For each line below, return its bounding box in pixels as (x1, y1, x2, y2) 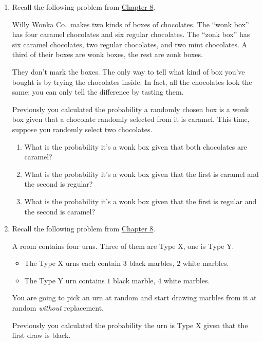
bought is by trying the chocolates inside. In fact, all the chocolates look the (12, 76, 252, 87)
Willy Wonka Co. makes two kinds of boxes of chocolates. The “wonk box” (12, 19, 249, 29)
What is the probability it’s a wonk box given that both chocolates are (24, 141, 247, 152)
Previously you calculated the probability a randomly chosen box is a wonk (12, 103, 249, 114)
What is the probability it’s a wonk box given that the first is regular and (24, 195, 257, 206)
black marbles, (129, 258, 175, 268)
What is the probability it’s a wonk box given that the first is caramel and (24, 168, 259, 179)
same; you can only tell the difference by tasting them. (12, 86, 184, 97)
